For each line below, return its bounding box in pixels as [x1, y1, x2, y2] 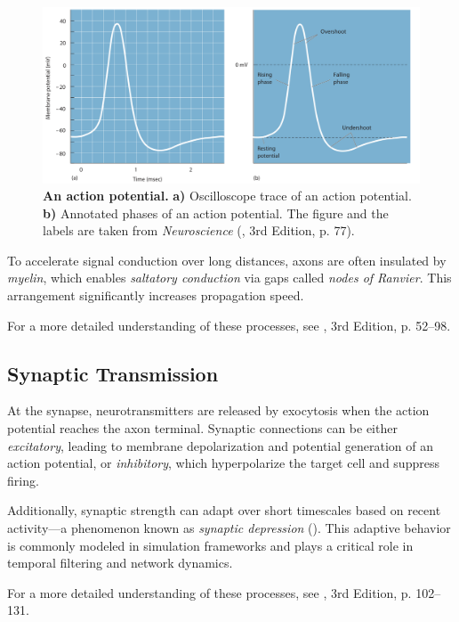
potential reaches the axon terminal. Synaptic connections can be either [7, 419, 398, 438]
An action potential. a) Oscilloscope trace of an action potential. [43, 186, 412, 205]
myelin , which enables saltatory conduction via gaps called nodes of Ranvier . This [7, 268, 452, 287]
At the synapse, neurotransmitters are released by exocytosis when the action [7, 401, 430, 420]
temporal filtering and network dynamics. [7, 553, 233, 572]
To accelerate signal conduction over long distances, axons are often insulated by [7, 250, 447, 269]
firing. [7, 471, 39, 489]
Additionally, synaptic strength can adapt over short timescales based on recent [7, 501, 441, 520]
